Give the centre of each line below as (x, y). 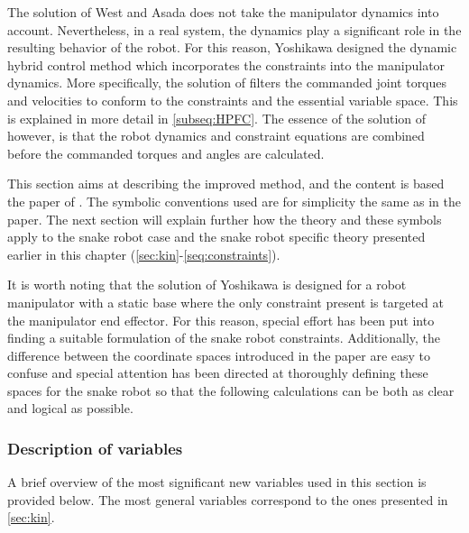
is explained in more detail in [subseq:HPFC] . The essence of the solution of (217, 118)
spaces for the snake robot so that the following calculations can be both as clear (231, 390)
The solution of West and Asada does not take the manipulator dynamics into (223, 12)
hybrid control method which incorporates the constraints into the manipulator (226, 64)
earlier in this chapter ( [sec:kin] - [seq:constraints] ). (144, 254)
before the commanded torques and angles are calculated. (166, 153)
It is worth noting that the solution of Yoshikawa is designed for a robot (207, 285)
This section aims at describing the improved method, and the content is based (226, 184)
